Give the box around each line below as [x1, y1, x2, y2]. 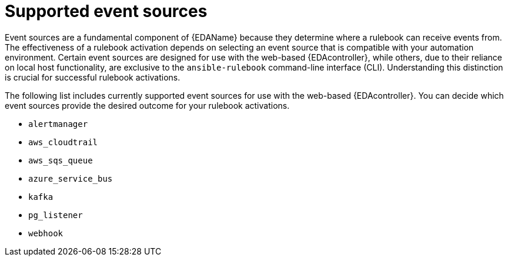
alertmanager [28, 119, 88, 129]
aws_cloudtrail [28, 137, 98, 147]
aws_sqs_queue [28, 155, 93, 165]
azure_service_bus [28, 173, 113, 183]
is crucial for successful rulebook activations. [5, 72, 181, 82]
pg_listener [28, 210, 83, 220]
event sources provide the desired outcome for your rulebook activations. [5, 100, 290, 111]
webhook [28, 228, 63, 238]
